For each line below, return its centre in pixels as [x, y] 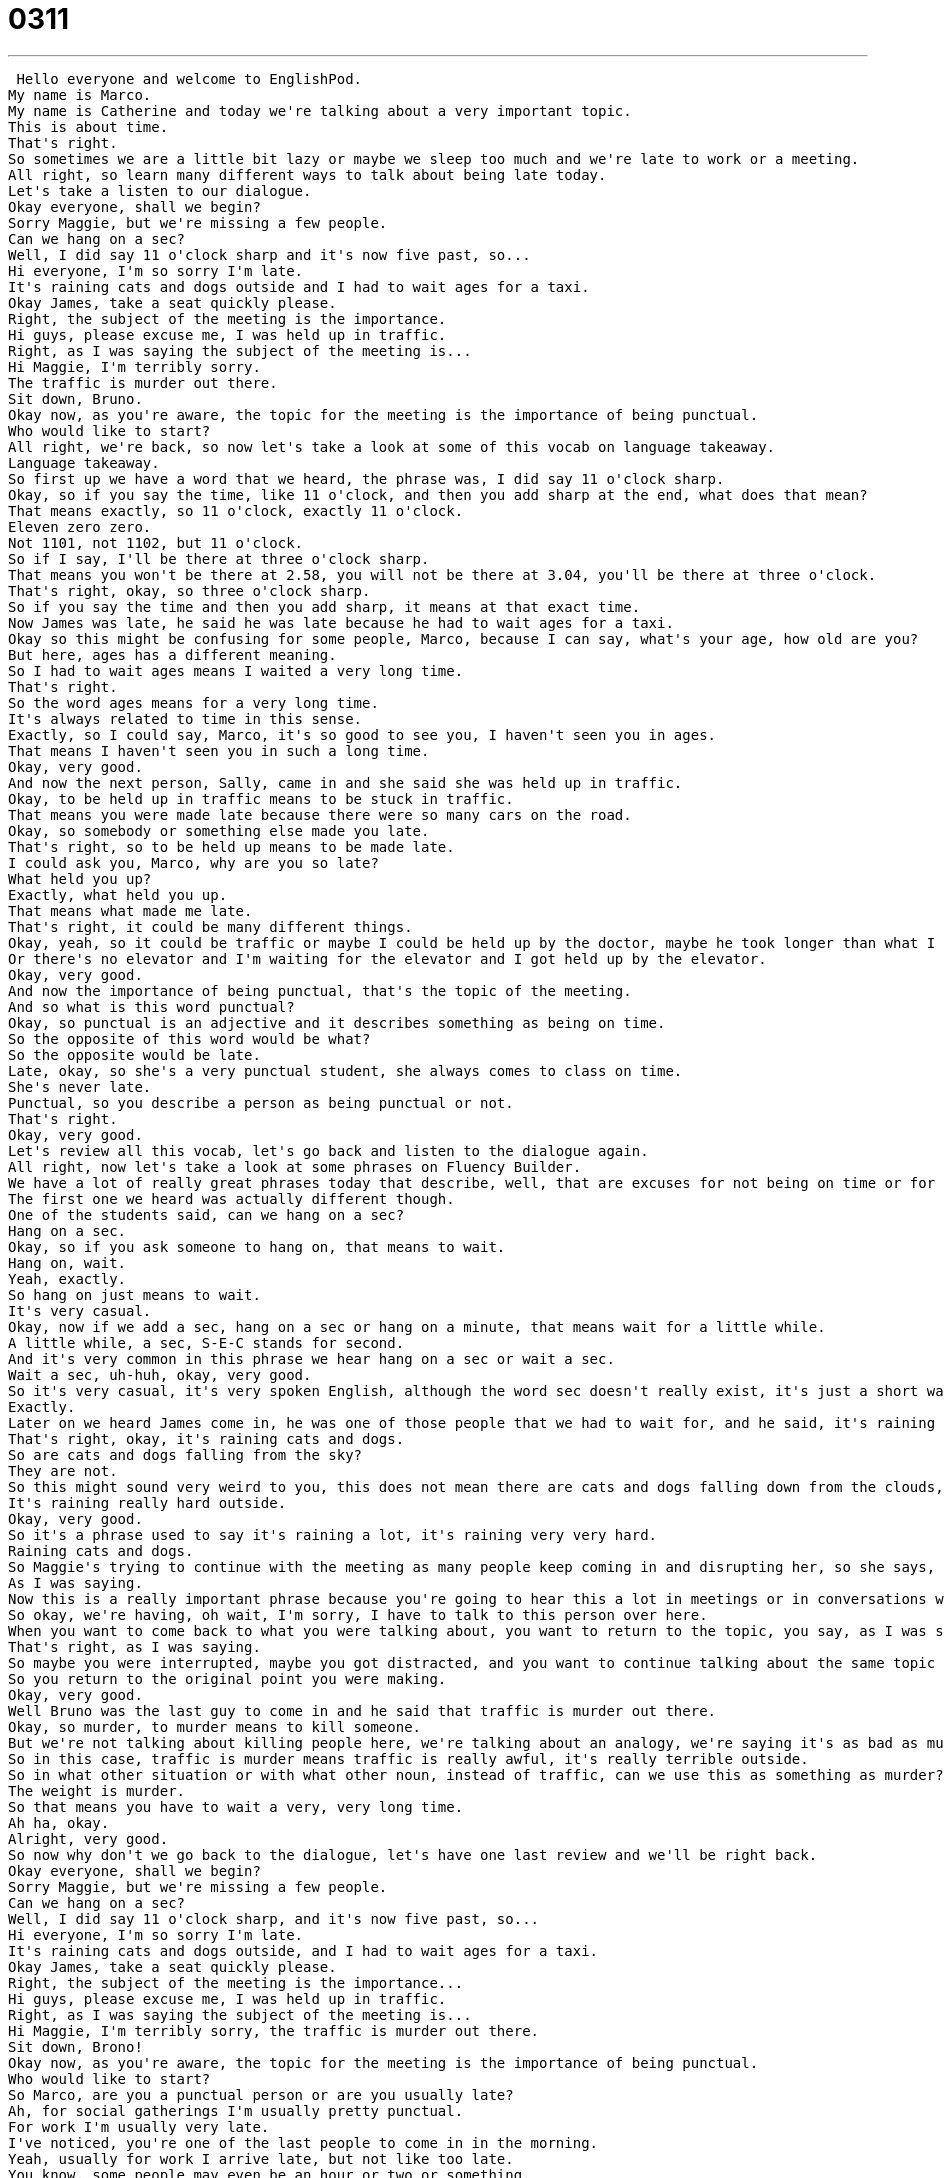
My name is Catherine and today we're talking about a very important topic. [320, 110]
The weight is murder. [97, 1790]
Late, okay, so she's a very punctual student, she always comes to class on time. [345, 1070]
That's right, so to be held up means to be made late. [231, 846]
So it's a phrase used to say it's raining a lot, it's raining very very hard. [333, 1534]
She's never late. [80, 1086]
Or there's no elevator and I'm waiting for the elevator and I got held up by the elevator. [387, 958]
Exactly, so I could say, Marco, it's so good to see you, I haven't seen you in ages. [362, 734]
